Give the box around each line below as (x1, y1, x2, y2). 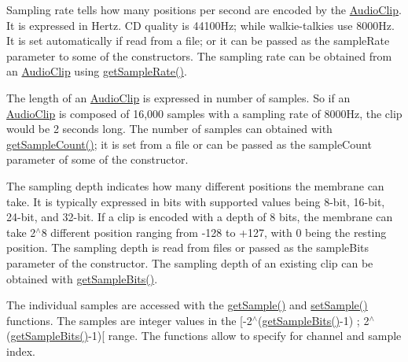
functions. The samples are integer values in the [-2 (6, 312, 252, 328)
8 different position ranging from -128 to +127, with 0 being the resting (41, 223, 387, 240)
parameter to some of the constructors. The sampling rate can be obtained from (6, 47, 392, 64)
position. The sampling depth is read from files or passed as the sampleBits (6, 239, 369, 256)
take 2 (6, 223, 36, 240)
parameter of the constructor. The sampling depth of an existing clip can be (6, 254, 373, 271)
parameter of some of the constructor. (6, 151, 189, 168)
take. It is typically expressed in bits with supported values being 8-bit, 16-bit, (6, 193, 385, 209)
